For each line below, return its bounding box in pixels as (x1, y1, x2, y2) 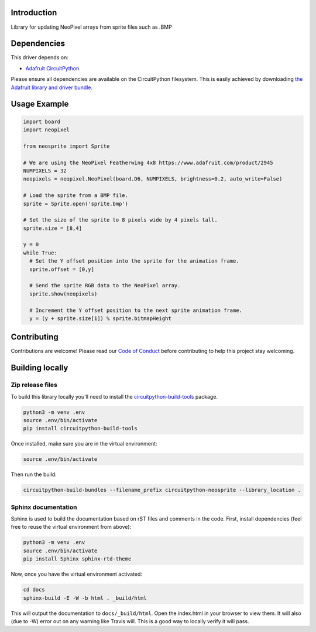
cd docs (23, 586, 45, 593)
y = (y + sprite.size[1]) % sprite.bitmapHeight (29, 315, 172, 322)
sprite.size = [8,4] (23, 225, 82, 232)
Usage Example (11, 99, 69, 109)
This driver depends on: (11, 54, 68, 61)
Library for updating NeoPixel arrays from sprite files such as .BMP (11, 23, 172, 30)
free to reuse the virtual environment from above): (11, 524, 132, 531)
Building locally (11, 363, 68, 373)
